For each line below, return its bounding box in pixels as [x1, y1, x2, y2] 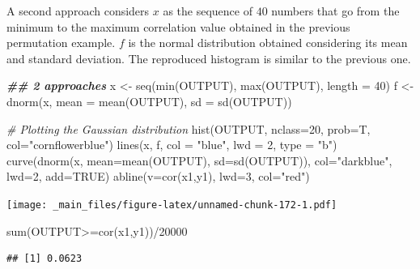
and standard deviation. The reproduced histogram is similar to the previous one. [6, 49, 411, 66]
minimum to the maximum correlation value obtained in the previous [6, 18, 350, 35]
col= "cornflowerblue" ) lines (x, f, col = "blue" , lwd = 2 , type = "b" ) [6, 136, 337, 153]
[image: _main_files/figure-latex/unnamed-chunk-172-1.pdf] [6, 199, 337, 211]
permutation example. [6, 34, 116, 51]
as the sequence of [163, 2, 252, 19]
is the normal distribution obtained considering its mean [128, 34, 408, 51]
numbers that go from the [271, 2, 400, 19]
